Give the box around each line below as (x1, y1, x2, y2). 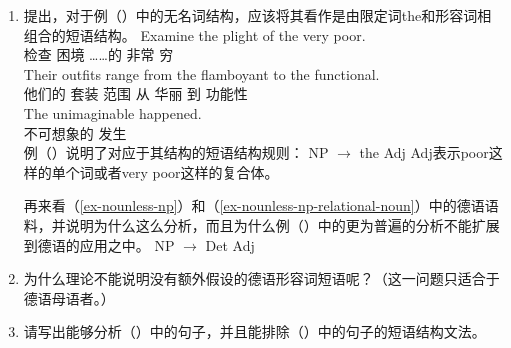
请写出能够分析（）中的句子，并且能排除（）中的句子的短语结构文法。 (23, 321, 486, 342)
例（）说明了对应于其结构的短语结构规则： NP (23, 142, 329, 163)
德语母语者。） (23, 287, 115, 308)
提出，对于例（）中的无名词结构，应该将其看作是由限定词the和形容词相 (23, 5, 492, 25)
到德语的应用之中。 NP (23, 234, 175, 255)
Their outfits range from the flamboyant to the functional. (23, 63, 380, 84)
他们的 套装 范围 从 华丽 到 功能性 (23, 83, 248, 104)
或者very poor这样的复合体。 (93, 161, 279, 182)
